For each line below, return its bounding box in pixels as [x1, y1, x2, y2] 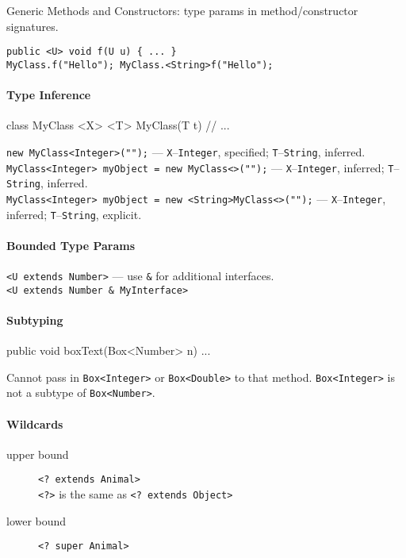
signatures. [6, 17, 59, 34]
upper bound [6, 445, 69, 462]
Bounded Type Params [6, 237, 136, 253]
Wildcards [6, 415, 63, 432]
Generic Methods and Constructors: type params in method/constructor [6, 2, 358, 18]
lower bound [6, 512, 67, 529]
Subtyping [6, 311, 63, 328]
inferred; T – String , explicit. [6, 206, 142, 222]
